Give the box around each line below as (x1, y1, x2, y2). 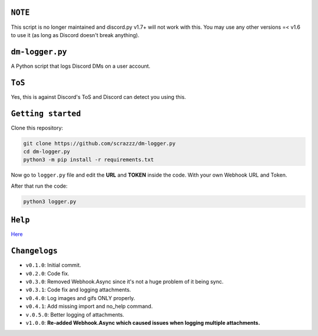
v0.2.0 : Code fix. (25, 270, 70, 277)
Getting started (11, 109, 81, 118)
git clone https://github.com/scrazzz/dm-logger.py (23, 140, 176, 147)
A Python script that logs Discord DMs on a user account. (11, 62, 151, 69)
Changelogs (11, 246, 58, 256)
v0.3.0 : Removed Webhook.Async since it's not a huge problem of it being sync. (25, 278, 224, 285)
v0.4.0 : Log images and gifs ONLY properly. (25, 294, 135, 301)
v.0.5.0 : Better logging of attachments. (25, 311, 125, 318)
